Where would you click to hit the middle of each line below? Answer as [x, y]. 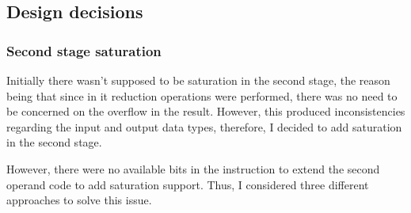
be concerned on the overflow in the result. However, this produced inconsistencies [206, 111]
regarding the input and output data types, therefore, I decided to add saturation [204, 126]
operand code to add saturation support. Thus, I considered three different [188, 184]
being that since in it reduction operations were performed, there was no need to [202, 95]
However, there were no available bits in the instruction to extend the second [193, 168]
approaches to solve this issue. [79, 200]
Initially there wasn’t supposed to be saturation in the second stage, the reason [198, 80]
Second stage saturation [84, 50]
